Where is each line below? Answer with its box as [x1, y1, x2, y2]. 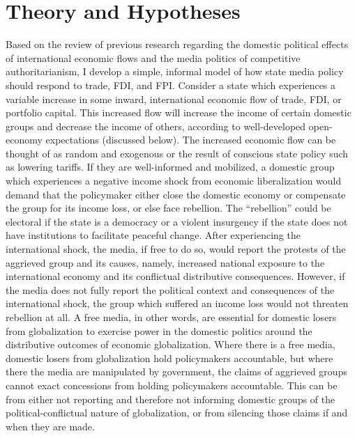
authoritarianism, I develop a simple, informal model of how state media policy [6, 64, 344, 79]
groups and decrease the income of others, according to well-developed [6, 118, 306, 133]
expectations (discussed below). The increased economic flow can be [45, 132, 336, 147]
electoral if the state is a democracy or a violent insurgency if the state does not [6, 214, 348, 228]
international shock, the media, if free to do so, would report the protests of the [6, 242, 346, 256]
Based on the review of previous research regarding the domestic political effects [6, 37, 349, 52]
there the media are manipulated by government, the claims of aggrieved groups [6, 364, 347, 379]
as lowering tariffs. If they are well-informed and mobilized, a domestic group [6, 159, 335, 174]
